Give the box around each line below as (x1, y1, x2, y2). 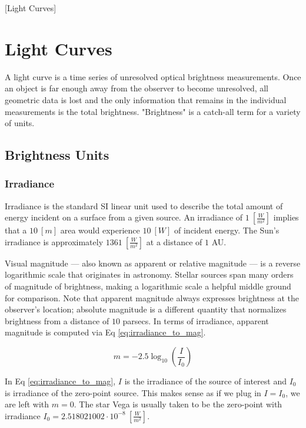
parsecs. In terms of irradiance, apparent (122, 314, 269, 327)
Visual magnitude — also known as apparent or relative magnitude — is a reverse (5, 256, 301, 269)
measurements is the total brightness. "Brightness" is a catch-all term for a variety (5, 105, 301, 117)
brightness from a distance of (5, 314, 109, 327)
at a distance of (146, 235, 202, 248)
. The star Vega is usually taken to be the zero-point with (74, 398, 282, 410)
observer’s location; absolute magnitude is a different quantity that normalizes (5, 303, 287, 315)
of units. (5, 117, 35, 129)
